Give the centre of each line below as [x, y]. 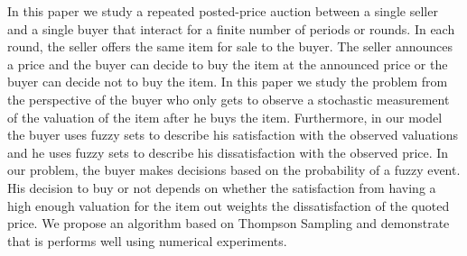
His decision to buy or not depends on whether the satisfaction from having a [222, 187]
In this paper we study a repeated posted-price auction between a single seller [223, 11]
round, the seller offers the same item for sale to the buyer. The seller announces [230, 46]
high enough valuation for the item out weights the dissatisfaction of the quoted [229, 205]
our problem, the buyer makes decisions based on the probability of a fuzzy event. [234, 170]
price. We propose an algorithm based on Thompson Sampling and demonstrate [229, 223]
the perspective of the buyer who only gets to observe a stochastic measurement [229, 99]
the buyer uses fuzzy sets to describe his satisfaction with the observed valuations [233, 135]
